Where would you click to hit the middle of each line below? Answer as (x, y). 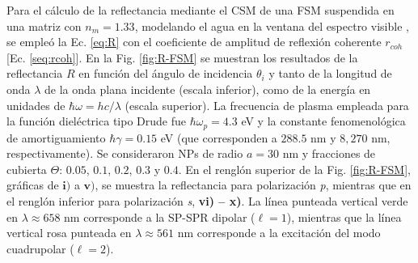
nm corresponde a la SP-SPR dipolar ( (160, 216)
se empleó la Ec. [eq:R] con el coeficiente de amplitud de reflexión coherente (194, 42)
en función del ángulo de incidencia (166, 73)
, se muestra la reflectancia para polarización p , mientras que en (253, 185)
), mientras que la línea (344, 216)
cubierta (27, 169)
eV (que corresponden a (219, 137)
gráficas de (33, 185)
